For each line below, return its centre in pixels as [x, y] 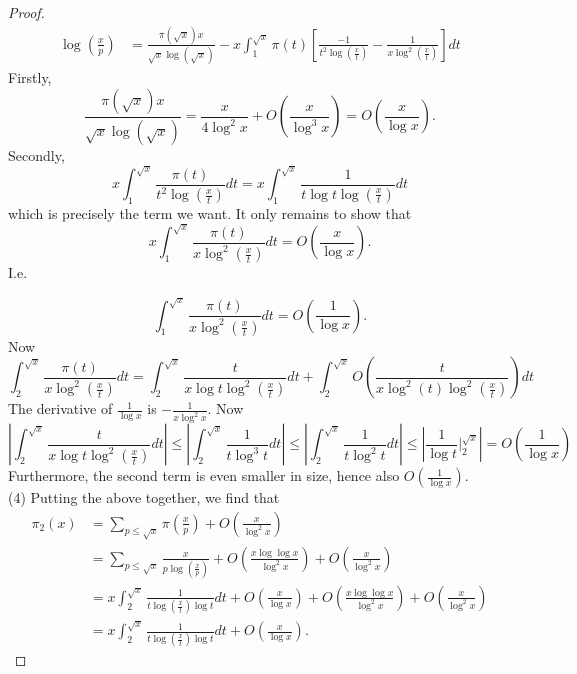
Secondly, [36, 154]
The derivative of [60, 408]
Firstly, [30, 77]
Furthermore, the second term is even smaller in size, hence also [204, 475]
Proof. [26, 12]
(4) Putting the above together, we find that [144, 497]
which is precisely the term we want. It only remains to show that [210, 213]
